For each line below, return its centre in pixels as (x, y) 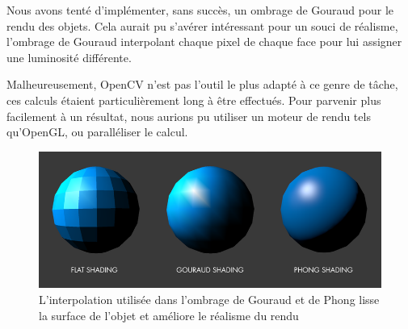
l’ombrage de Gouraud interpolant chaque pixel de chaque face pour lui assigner (204, 42)
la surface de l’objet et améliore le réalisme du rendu (169, 315)
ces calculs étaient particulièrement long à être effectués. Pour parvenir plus (194, 100)
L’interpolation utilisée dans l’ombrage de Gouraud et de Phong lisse (209, 299)
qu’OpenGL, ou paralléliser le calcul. (97, 132)
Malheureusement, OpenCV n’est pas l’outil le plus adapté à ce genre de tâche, (202, 84)
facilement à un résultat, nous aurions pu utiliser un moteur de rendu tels (189, 116)
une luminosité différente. (69, 57)
